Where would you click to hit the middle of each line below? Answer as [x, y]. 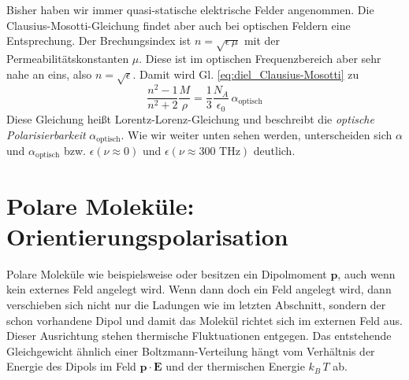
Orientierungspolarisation [147, 236]
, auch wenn [366, 273]
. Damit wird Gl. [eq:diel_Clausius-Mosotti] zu [246, 74]
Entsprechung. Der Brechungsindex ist [99, 41]
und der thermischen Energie [235, 366]
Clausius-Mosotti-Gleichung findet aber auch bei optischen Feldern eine [178, 25]
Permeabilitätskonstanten [68, 58]
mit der [262, 41]
